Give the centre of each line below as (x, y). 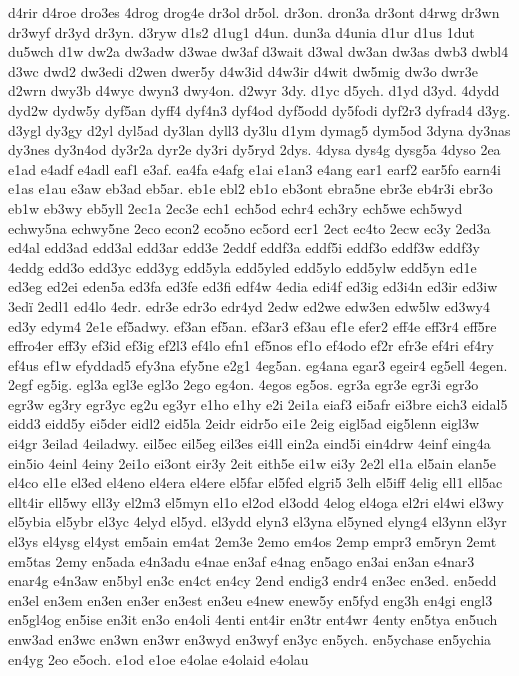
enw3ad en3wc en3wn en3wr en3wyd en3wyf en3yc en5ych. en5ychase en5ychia (250, 639)
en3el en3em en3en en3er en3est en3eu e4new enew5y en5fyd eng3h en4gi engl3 (250, 599)
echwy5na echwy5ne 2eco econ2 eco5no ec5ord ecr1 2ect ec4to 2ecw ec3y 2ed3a (249, 227)
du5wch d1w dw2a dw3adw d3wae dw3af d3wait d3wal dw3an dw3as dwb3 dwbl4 (258, 51)
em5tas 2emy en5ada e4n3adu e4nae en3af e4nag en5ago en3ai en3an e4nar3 (241, 560)
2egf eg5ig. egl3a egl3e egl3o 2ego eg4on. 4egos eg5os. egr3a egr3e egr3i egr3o (243, 384)
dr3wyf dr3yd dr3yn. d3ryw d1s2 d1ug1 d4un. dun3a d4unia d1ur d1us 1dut (241, 31)
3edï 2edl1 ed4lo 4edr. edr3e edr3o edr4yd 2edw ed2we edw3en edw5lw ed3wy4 (249, 305)
